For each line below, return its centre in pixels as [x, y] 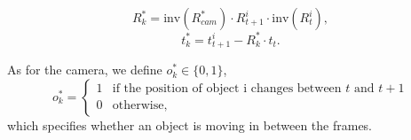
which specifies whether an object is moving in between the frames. [190, 124]
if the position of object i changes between [227, 89]
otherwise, [140, 106]
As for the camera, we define [85, 70]
